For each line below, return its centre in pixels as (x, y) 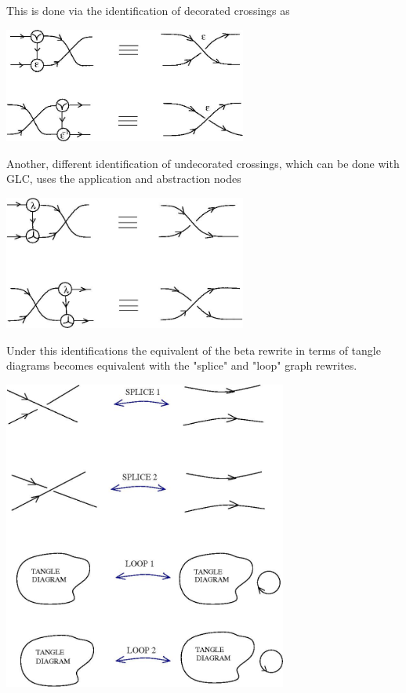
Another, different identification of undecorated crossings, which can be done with (203, 163)
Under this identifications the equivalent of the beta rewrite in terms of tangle (194, 350)
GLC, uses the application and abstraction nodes (124, 179)
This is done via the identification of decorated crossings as (148, 10)
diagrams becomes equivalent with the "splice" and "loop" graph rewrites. (182, 365)
